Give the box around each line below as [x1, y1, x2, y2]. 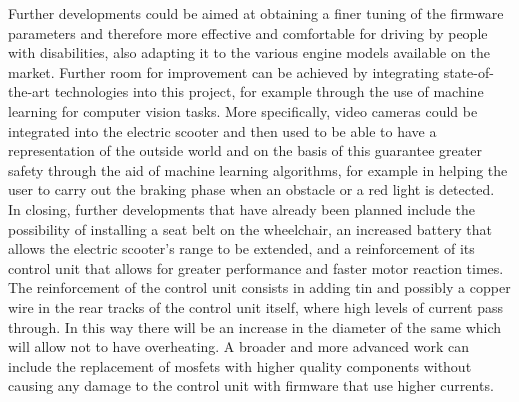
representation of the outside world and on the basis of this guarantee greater [8, 140, 482, 161]
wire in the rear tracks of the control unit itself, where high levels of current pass [8, 296, 503, 317]
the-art [8, 81, 51, 102]
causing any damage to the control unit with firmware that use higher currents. [8, 375, 494, 396]
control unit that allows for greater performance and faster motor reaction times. [8, 257, 504, 278]
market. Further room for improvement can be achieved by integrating [8, 61, 439, 82]
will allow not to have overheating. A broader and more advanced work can [8, 336, 470, 357]
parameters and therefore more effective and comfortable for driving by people [8, 22, 488, 43]
